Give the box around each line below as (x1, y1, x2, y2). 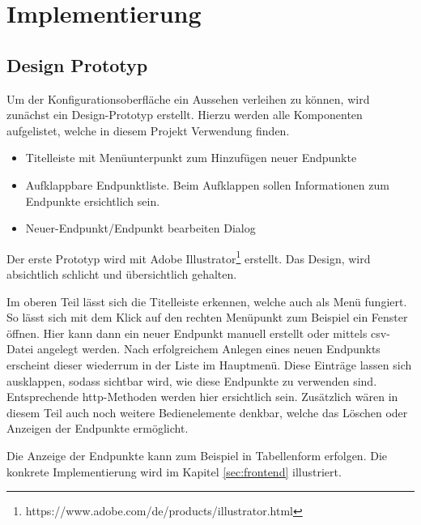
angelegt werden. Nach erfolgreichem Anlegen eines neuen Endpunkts (36, 340, 381, 357)
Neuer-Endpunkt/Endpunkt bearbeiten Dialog (25, 220, 256, 237)
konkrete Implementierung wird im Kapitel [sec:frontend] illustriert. (6, 463, 342, 480)
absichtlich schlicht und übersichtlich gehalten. (6, 265, 237, 282)
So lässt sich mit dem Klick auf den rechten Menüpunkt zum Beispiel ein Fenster (6, 309, 408, 326)
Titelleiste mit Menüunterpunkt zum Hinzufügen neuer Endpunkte (25, 149, 357, 166)
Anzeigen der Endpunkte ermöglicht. (6, 420, 189, 437)
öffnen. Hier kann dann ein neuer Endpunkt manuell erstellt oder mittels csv (6, 324, 387, 341)
